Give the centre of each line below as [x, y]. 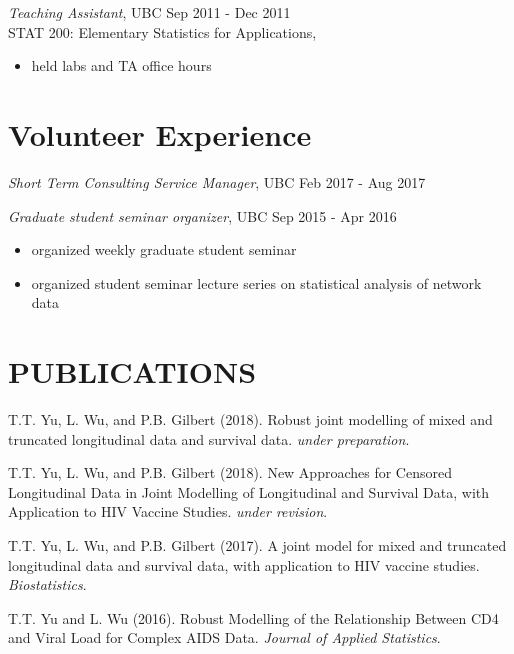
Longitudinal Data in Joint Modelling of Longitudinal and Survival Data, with [249, 491]
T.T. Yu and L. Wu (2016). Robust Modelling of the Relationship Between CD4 [253, 617]
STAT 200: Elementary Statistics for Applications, [162, 31]
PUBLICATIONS [132, 371]
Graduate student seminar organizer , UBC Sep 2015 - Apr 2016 [202, 215]
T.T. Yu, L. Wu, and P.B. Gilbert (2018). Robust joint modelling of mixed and [250, 419]
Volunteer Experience [160, 133]
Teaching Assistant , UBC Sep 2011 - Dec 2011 [149, 12]
